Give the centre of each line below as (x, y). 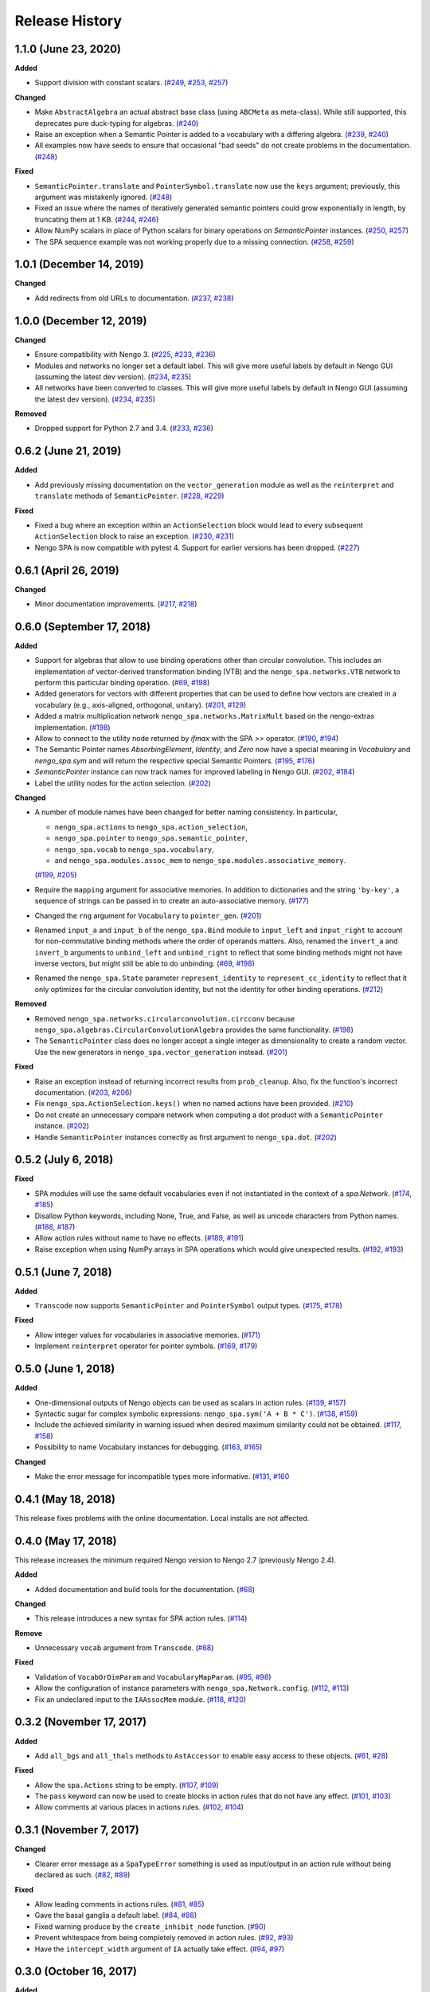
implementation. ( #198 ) (72, 727)
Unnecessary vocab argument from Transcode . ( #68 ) (124, 1648)
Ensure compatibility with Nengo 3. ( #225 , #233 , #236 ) (125, 355)
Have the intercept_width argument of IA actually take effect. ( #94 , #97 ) (160, 1949)
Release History (68, 21)
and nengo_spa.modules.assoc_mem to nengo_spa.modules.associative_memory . (200, 860)
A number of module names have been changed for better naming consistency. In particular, (186, 812)
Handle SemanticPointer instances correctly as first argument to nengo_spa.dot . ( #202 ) (186, 1137)
